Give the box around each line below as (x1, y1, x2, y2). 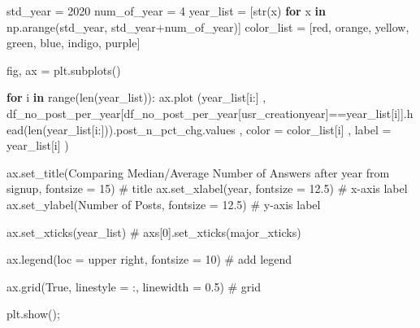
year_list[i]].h (346, 104, 414, 121)
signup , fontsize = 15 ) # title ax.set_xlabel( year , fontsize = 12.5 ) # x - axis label (6, 180, 408, 197)
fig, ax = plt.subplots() (6, 61, 121, 78)
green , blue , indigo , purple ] (6, 34, 141, 51)
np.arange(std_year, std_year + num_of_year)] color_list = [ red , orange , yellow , (6, 18, 409, 35)
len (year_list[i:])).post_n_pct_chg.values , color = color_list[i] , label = (28, 120, 392, 138)
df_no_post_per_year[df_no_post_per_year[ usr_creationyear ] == (6, 104, 347, 121)
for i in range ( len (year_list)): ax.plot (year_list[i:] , (6, 89, 266, 106)
